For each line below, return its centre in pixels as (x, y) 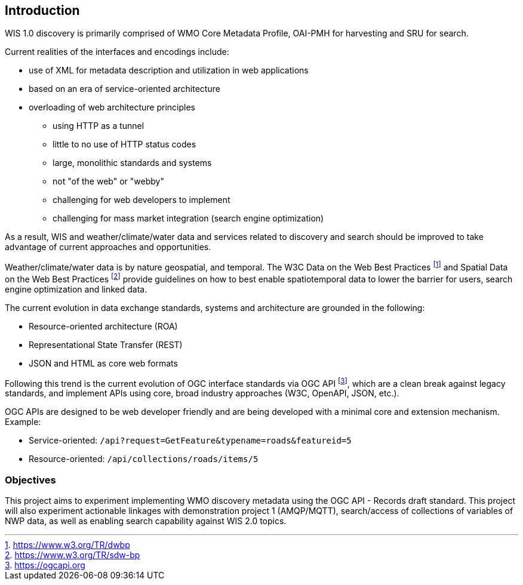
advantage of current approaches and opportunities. (108, 247)
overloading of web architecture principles (112, 107)
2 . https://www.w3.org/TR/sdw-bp (73, 555)
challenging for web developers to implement (141, 200)
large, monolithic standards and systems (132, 163)
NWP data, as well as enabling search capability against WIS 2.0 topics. (146, 521)
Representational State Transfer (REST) (106, 344)
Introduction (42, 10)
